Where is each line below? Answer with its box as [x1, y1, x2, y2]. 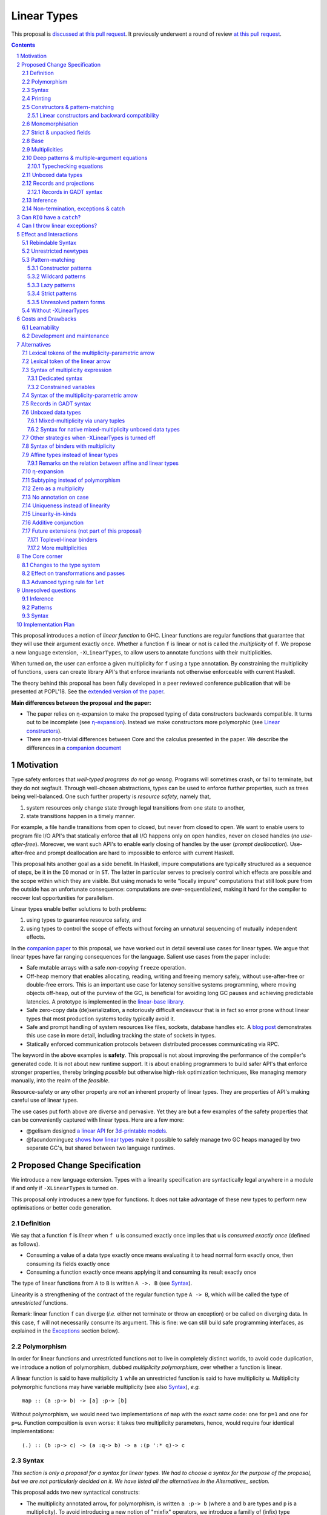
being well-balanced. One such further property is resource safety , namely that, [11, 793, 211, 800]
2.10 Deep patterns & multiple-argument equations [22, 155, 148, 162]
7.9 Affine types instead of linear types [22, 451, 118, 458]
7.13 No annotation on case [22, 493, 89, 501]
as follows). [11, 1240, 41, 1248]
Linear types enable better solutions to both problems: [11, 905, 147, 912]
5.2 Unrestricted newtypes [22, 247, 88, 255]
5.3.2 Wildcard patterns [27, 273, 86, 280]
